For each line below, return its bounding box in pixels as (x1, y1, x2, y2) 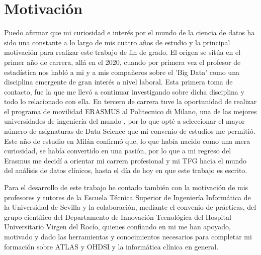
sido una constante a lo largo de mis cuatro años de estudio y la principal (4, 37, 230, 47)
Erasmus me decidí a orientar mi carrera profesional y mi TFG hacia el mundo (4, 155, 247, 165)
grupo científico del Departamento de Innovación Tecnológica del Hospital (4, 211, 231, 222)
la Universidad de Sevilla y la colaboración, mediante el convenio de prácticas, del (4, 202, 256, 212)
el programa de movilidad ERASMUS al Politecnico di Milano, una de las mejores (4, 106, 257, 116)
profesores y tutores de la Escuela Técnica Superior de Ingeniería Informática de (4, 192, 251, 202)
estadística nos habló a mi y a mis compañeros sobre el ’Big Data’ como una (4, 66, 239, 77)
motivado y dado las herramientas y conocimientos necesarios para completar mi (4, 231, 252, 241)
